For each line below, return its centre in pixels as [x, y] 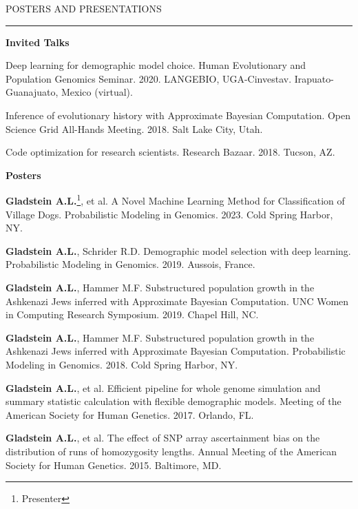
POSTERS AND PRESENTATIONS [84, 8]
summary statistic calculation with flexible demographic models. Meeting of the [173, 401]
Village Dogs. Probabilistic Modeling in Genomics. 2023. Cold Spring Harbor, [169, 214]
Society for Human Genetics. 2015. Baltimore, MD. [114, 465]
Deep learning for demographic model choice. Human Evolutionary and [156, 65]
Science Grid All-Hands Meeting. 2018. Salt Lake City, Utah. [134, 128]
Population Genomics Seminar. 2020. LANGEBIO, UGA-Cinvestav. [149, 78]
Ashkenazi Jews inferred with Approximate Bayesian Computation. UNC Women [177, 301]
